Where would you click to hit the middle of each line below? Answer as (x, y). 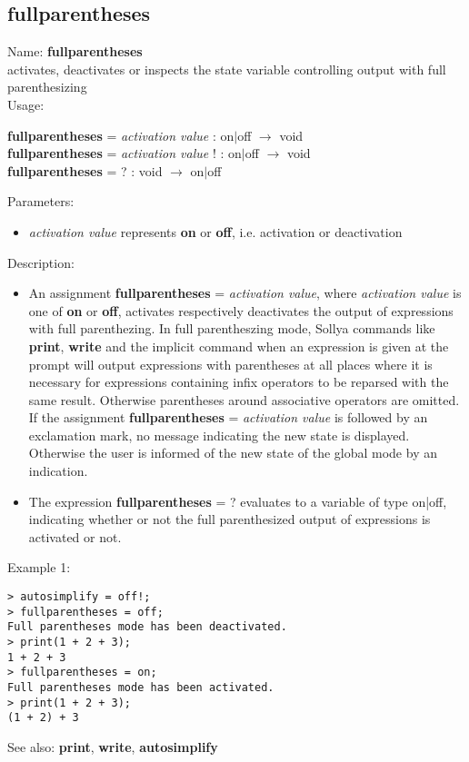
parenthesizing (47, 87)
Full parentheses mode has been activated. (141, 687)
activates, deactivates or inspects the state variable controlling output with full (227, 69)
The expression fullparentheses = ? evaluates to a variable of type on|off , (238, 501)
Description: (41, 262)
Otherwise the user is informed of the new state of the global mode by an (233, 453)
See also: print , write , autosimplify (113, 746)
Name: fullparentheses (75, 51)
